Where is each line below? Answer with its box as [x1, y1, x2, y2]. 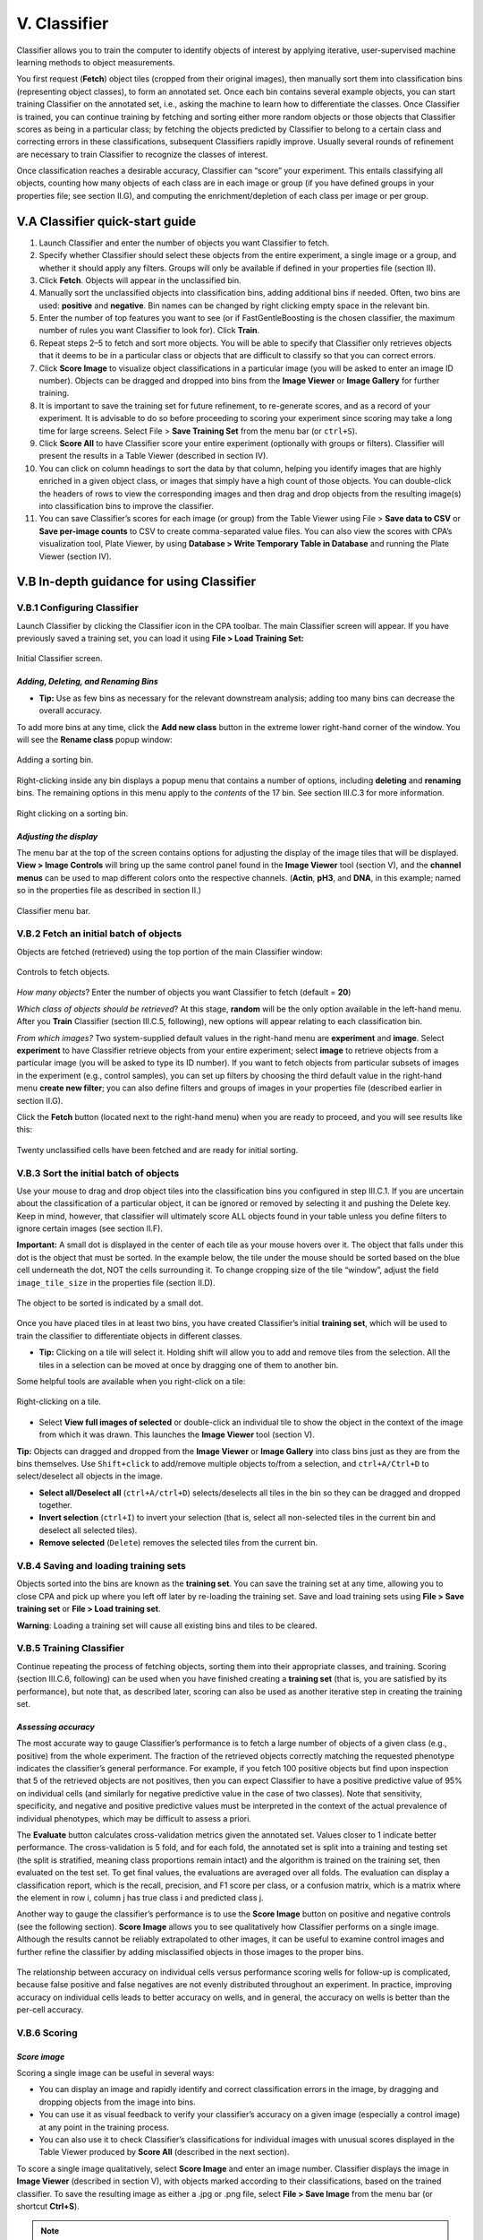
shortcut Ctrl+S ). [16, 2201, 80, 2211]
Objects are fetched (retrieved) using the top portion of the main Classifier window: [16, 946, 324, 957]
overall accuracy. [38, 705, 103, 716]
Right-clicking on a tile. [16, 1396, 102, 1407]
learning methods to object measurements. [16, 56, 175, 67]
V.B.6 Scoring [16, 2026, 78, 2038]
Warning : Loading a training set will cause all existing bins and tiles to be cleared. [16, 1620, 318, 1631]
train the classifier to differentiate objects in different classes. [16, 1331, 242, 1341]
